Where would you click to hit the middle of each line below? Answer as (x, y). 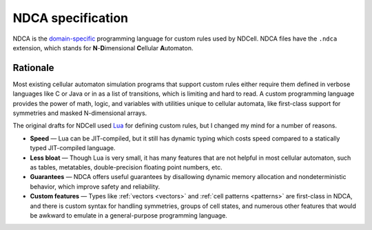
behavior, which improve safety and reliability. (95, 187)
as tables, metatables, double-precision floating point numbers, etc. (126, 167)
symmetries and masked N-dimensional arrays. (80, 113)
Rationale (33, 68)
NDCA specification (71, 18)
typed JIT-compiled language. (73, 148)
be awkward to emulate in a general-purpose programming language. (128, 215)
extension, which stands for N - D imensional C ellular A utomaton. (103, 48)
